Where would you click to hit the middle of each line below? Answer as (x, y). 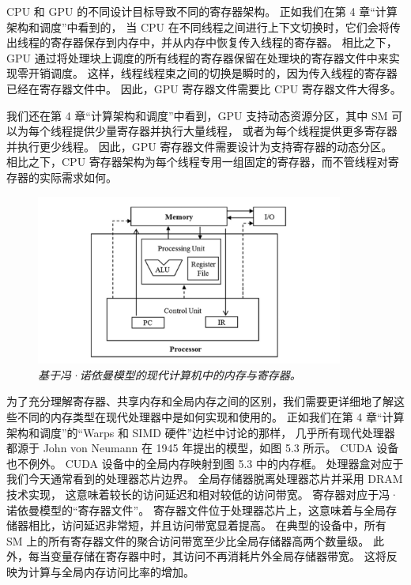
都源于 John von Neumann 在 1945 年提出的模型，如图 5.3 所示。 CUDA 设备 (203, 448)
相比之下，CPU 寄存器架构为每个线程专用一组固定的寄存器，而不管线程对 (197, 162)
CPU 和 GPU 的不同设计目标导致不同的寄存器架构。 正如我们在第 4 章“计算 (202, 11)
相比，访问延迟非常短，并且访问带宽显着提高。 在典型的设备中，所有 (207, 525)
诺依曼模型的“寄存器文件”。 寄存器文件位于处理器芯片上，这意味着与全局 (196, 510)
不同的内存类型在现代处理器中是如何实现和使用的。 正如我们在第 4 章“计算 (211, 416)
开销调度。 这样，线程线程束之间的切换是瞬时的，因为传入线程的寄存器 (213, 73)
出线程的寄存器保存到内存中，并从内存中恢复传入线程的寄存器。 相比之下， (202, 42)
